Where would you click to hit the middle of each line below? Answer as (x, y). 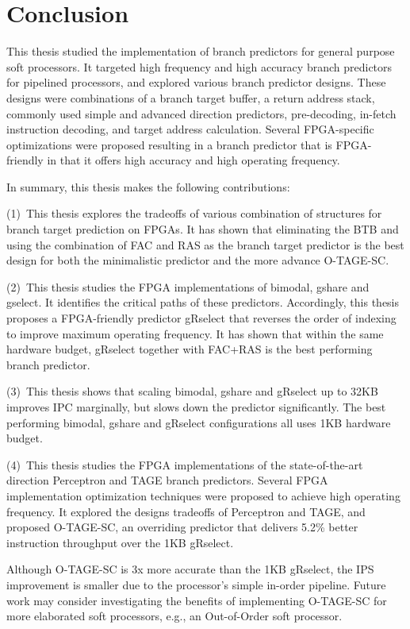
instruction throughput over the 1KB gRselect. (120, 542)
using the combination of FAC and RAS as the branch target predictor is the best (205, 244)
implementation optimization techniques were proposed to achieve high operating (203, 495)
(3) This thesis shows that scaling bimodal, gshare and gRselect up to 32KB (192, 391)
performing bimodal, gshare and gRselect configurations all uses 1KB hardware (199, 422)
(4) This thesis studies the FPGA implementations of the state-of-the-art (185, 464)
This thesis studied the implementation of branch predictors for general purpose (201, 51)
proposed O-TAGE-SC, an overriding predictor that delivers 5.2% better (182, 527)
